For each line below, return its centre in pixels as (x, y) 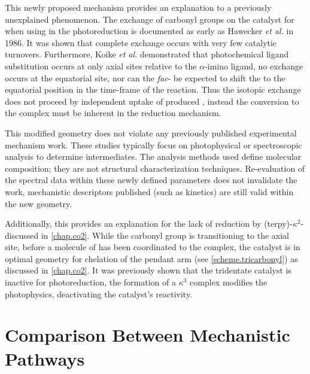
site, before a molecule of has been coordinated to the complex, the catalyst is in (153, 247)
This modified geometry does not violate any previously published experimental (151, 133)
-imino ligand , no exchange (254, 66)
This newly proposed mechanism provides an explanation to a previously (138, 7)
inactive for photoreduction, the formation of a (90, 282)
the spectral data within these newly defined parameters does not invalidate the (151, 180)
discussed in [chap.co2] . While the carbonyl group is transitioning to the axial (147, 235)
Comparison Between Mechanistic (148, 335)
